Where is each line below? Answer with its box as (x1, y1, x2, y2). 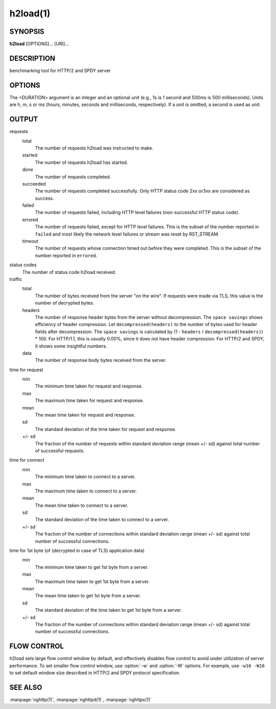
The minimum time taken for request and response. (35, 383, 143, 389)
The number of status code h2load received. (22, 269, 117, 275)
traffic (9, 276, 22, 282)
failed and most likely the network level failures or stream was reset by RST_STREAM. (35, 231, 220, 237)
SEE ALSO (9, 683, 42, 692)
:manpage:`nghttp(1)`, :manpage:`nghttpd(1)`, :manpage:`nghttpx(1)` (9, 696, 152, 702)
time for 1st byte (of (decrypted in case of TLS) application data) (9, 548, 145, 554)
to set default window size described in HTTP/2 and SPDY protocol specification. (9, 670, 181, 676)
